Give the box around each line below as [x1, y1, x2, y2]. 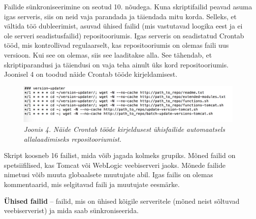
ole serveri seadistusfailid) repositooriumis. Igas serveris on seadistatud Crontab [4, 30, 244, 40]
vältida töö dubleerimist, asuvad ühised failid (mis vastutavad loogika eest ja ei [4, 21, 243, 31]
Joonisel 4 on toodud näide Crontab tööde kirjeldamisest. [4, 69, 178, 79]
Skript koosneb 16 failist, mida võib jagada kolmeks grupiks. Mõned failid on [4, 150, 236, 160]
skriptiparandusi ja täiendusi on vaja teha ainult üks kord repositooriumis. [4, 59, 229, 69]
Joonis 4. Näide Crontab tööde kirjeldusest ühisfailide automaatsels [24, 124, 225, 134]
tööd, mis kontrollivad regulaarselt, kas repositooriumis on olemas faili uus [4, 40, 229, 50]
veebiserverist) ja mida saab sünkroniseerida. [4, 205, 139, 216]
